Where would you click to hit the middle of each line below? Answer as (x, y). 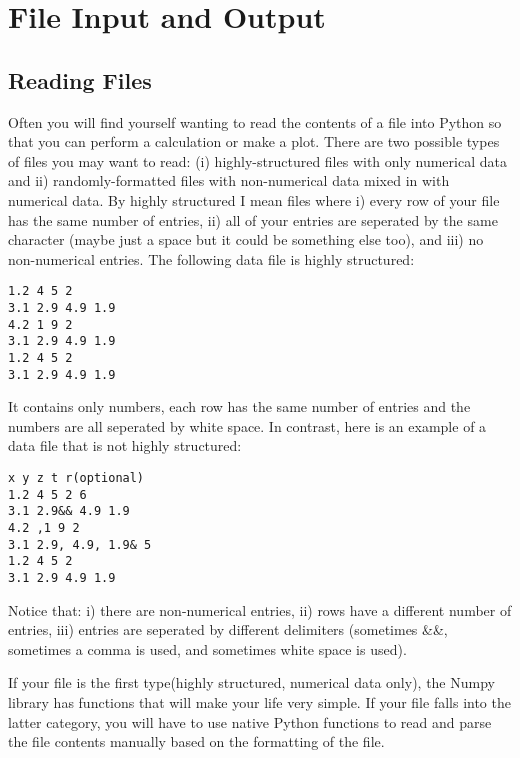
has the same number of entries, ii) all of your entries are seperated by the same (253, 219)
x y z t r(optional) (76, 478)
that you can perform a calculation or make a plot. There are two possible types (254, 141)
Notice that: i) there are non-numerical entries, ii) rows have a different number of (260, 609)
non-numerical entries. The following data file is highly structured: (211, 258)
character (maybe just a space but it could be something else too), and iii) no (246, 239)
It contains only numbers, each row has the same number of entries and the (239, 406)
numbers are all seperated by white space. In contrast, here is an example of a (247, 425)
